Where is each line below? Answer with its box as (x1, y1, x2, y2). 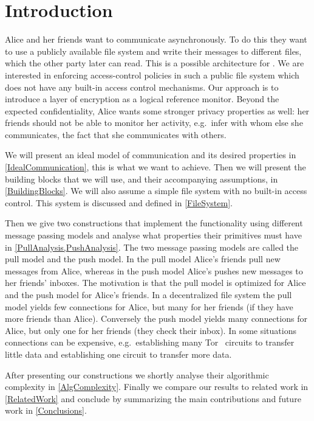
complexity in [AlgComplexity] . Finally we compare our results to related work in (5, 380, 309, 393)
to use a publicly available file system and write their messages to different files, (5, 44, 302, 57)
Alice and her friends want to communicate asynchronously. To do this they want (5, 33, 307, 46)
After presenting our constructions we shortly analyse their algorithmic (5, 368, 269, 381)
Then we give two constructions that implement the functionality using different (5, 217, 303, 229)
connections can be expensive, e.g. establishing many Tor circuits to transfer (5, 336, 295, 349)
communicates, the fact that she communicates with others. (5, 128, 227, 141)
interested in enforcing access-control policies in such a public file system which (5, 68, 299, 81)
